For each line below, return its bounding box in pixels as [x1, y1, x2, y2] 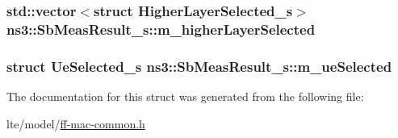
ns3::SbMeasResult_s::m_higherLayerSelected [6, 19, 316, 39]
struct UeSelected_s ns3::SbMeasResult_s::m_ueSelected [6, 56, 392, 76]
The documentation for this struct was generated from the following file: [6, 87, 364, 104]
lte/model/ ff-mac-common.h [6, 115, 145, 132]
